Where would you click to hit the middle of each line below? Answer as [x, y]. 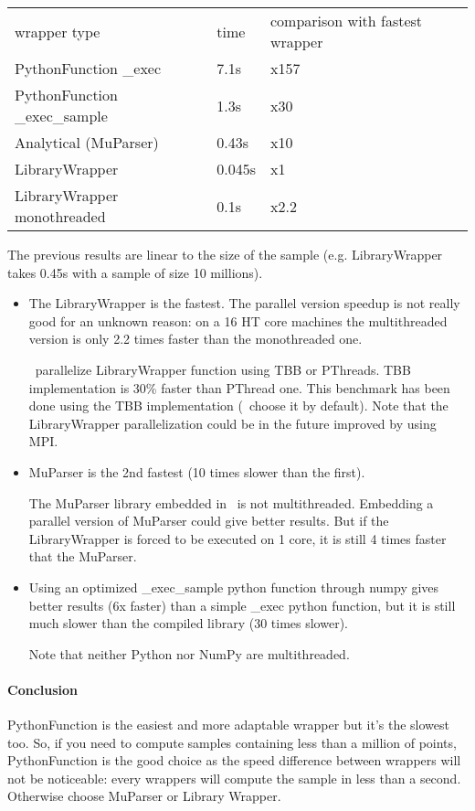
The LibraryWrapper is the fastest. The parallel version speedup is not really [244, 303]
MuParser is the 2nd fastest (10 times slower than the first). [197, 471]
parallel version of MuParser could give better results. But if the [209, 521]
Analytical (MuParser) [87, 142]
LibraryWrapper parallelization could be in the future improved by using [232, 423]
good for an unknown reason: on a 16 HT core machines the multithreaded [238, 320]
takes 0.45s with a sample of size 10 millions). [135, 272]
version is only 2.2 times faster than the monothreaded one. [195, 339]
